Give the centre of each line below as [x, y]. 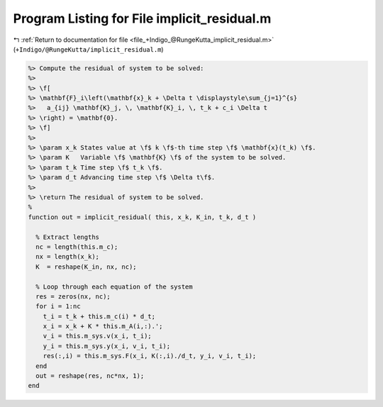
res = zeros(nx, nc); [73, 296]
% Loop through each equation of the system [114, 286]
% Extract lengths [67, 237]
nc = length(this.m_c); [77, 247]
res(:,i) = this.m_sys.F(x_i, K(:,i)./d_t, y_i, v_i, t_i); [150, 356]
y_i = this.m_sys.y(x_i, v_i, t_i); [106, 346]
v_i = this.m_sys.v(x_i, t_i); [97, 336]
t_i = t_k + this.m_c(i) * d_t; [99, 316]
